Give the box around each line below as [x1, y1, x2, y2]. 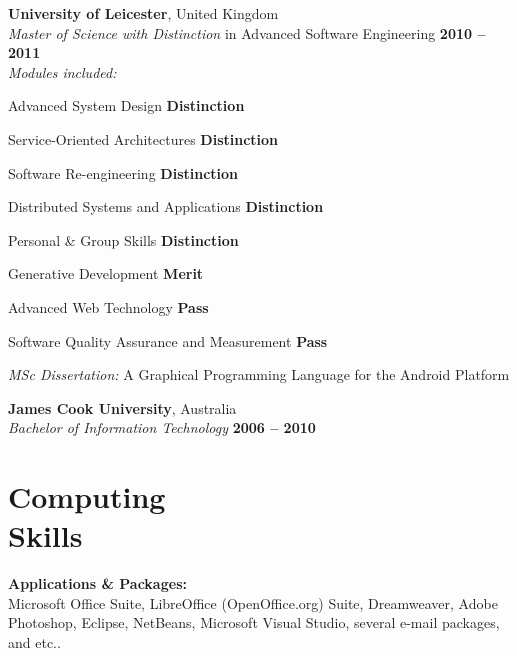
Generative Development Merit [8, 263, 204, 284]
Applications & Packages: [8, 573, 187, 594]
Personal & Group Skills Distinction [8, 229, 239, 250]
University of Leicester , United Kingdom [8, 3, 279, 23]
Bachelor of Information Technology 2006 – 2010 [8, 417, 316, 438]
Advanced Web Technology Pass [8, 296, 209, 317]
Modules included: [8, 61, 117, 82]
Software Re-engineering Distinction [8, 162, 239, 183]
